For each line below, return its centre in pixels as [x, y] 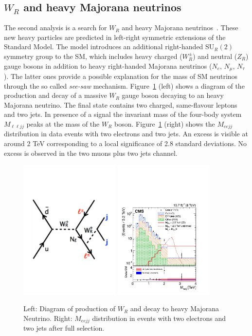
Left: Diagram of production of [70, 308]
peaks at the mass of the [63, 124]
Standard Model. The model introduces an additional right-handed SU [109, 47]
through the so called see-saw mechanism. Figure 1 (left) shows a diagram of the [124, 85]
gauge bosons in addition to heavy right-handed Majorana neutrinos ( [108, 65]
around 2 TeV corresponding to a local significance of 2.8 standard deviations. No [126, 143]
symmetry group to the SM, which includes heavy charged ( [93, 56]
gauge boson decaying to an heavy [173, 95]
